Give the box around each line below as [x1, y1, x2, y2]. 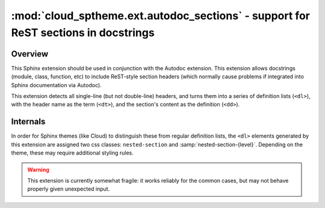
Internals [11, 117, 46, 127]
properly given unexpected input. [27, 185, 110, 192]
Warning [27, 166, 49, 173]
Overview [11, 49, 49, 59]
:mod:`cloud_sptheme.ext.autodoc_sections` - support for [11, 9, 310, 22]
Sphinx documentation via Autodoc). [11, 81, 102, 88]
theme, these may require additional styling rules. [11, 149, 134, 156]
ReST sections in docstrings [11, 26, 155, 39]
